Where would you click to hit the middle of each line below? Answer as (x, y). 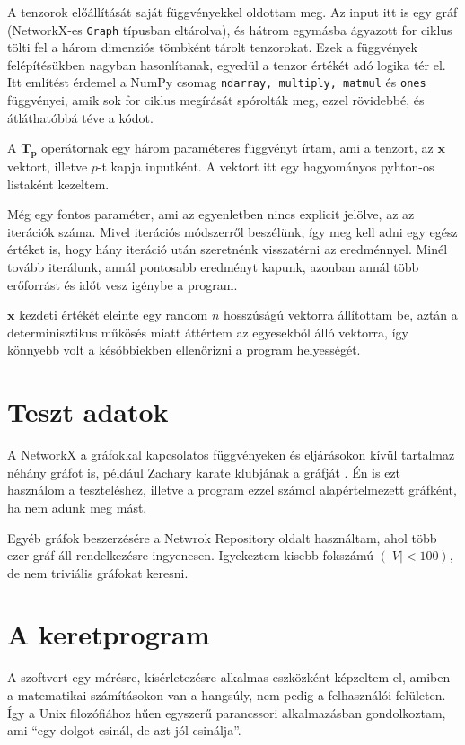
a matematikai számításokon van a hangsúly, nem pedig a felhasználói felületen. (227, 695)
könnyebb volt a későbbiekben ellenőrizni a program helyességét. (184, 350)
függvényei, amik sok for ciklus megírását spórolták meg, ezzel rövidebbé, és (216, 100)
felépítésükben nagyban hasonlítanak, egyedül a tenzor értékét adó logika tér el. (227, 64)
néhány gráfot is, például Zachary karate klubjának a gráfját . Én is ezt (204, 472)
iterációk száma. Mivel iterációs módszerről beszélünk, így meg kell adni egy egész (232, 231)
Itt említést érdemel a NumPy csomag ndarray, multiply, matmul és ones (217, 82)
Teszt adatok (88, 412)
